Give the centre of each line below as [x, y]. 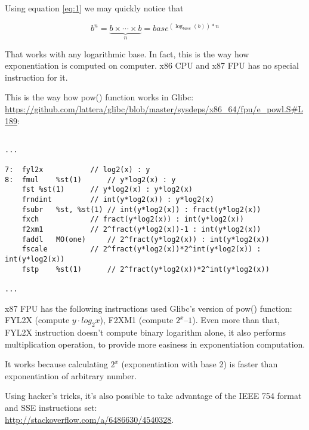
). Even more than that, [236, 320]
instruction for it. [36, 77]
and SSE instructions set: [51, 407]
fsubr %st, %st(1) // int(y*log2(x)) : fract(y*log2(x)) [141, 209]
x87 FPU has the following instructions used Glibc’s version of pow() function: [149, 308]
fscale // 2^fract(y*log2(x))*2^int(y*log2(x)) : [141, 249]
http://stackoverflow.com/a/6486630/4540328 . [89, 419]
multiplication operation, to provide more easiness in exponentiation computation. [155, 344]
